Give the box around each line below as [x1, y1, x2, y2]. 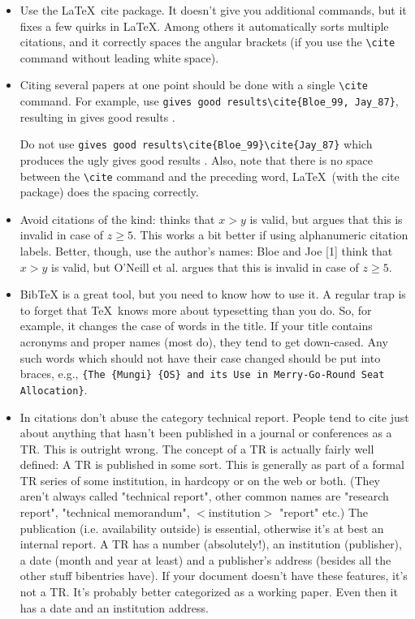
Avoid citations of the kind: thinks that [19, 210, 215, 227]
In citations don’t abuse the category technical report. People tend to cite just [19, 408, 409, 425]
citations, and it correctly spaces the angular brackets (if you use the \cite [19, 33, 396, 50]
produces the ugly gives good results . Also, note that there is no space [19, 152, 374, 168]
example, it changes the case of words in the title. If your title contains [19, 317, 373, 334]
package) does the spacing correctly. [19, 183, 199, 200]
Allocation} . [19, 380, 88, 398]
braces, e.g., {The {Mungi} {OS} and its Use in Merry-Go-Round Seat [19, 365, 385, 382]
